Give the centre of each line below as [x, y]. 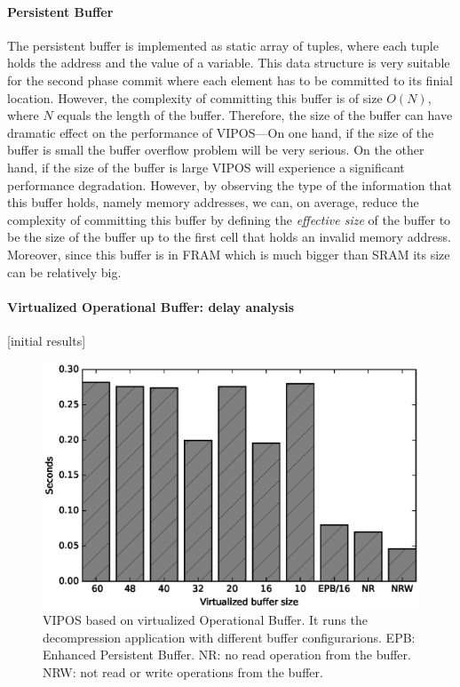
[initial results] [47, 340]
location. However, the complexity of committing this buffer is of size [195, 97]
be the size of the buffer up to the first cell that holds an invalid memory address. [229, 237]
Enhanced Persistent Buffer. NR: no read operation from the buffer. [227, 655]
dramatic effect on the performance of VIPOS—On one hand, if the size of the [221, 132]
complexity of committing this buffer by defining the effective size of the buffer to [229, 219]
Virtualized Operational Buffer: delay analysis [151, 306]
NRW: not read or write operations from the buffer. [183, 672]
